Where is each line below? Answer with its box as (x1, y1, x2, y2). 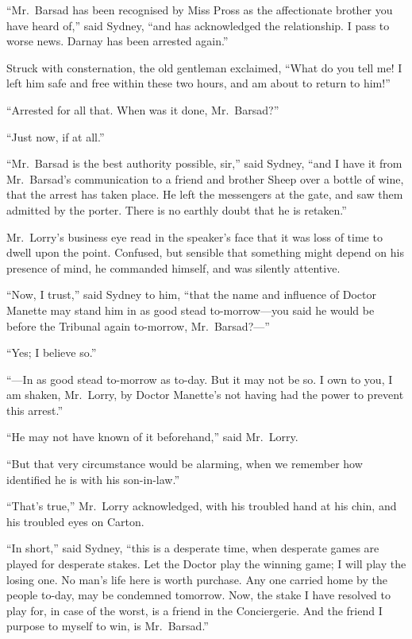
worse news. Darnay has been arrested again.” (6, 33, 229, 49)
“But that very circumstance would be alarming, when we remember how (6, 455, 363, 472)
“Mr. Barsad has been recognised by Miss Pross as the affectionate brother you (6, 2, 393, 17)
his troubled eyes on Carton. (6, 513, 144, 529)
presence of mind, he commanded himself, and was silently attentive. (6, 259, 341, 276)
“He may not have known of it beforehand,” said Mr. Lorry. (6, 428, 298, 445)
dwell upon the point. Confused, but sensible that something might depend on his (6, 244, 404, 261)
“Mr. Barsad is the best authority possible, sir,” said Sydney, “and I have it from (6, 155, 402, 172)
